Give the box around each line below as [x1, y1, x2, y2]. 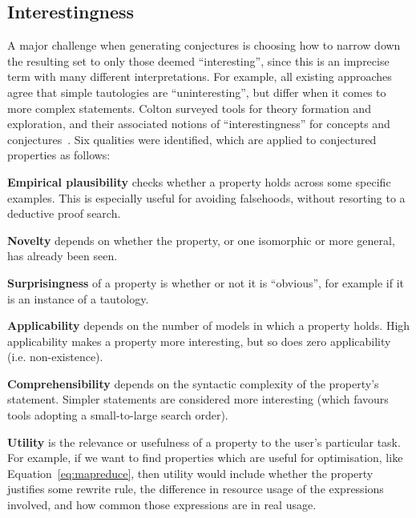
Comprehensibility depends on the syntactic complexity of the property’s [7, 375, 379, 392]
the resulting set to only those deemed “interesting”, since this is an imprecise [7, 52, 390, 69]
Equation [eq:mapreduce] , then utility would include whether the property [7, 464, 374, 481]
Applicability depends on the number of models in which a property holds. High [7, 317, 410, 334]
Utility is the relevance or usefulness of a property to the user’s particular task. [7, 433, 401, 450]
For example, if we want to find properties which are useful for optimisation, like [7, 449, 403, 466]
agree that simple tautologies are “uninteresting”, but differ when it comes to [7, 83, 386, 100]
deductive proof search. [7, 205, 121, 222]
